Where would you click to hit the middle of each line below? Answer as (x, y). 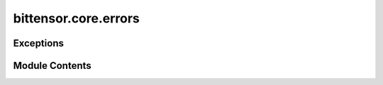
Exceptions (38, 43)
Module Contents (52, 66)
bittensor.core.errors (76, 18)
